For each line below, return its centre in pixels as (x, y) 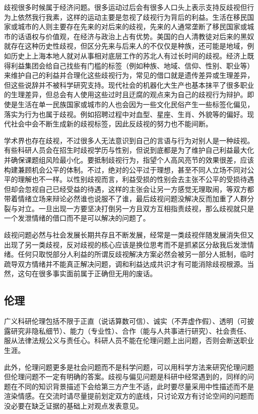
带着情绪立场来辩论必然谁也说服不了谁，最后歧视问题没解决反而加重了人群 (126, 199)
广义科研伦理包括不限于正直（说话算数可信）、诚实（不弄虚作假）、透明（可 (126, 321)
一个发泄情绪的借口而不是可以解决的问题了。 (77, 218)
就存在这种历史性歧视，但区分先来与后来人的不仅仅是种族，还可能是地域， (126, 46)
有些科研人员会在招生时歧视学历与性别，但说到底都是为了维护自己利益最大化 (129, 150)
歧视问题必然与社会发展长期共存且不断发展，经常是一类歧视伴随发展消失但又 (129, 235)
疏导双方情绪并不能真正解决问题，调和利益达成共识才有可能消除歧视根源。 (126, 264)
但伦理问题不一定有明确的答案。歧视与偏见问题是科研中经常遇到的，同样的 (126, 377)
